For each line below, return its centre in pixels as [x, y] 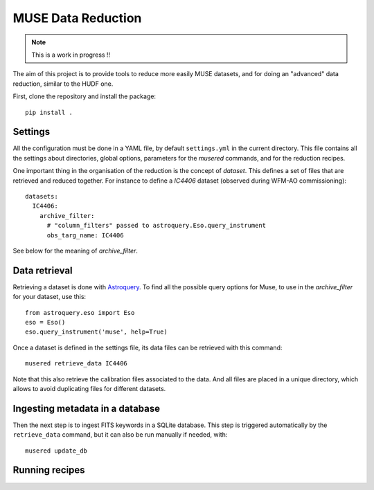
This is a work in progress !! [71, 55]
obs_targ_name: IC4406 [85, 235]
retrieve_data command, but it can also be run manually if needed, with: [120, 435]
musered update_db [56, 451]
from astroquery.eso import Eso [80, 312]
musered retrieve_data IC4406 [77, 364]
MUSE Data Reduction [77, 18]
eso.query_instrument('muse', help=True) [96, 332]
